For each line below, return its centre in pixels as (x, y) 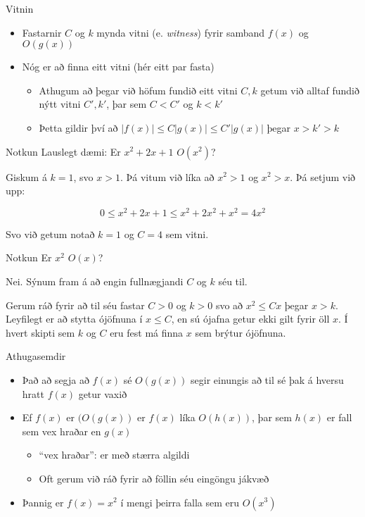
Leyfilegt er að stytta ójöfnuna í (74, 319)
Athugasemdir (36, 356)
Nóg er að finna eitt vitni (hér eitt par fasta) (118, 67)
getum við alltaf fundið (310, 90)
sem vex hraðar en (62, 431)
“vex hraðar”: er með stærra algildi (114, 455)
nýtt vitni (60, 104)
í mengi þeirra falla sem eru (180, 502)
